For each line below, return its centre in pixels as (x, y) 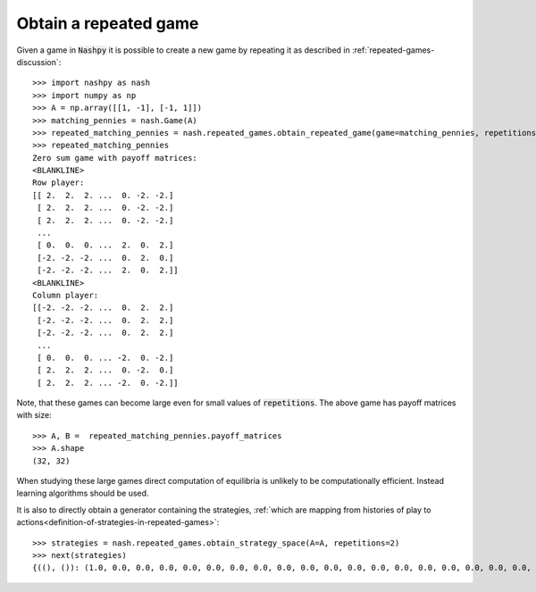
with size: (34, 415)
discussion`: (39, 62)
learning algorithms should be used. (83, 493)
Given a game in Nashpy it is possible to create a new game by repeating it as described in (183, 50)
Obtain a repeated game (108, 23)
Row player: (59, 183)
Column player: (66, 295)
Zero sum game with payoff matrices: (115, 158)
